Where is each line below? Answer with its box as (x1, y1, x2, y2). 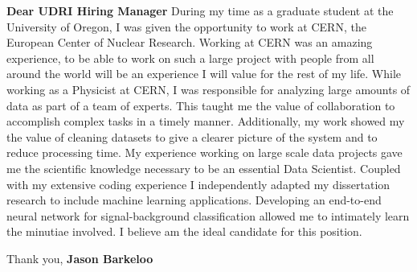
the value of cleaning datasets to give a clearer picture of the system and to (6, 128, 378, 145)
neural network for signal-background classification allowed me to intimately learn (6, 207, 410, 224)
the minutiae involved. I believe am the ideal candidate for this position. (6, 223, 362, 240)
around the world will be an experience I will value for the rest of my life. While (6, 65, 402, 82)
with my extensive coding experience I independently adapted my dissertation (6, 175, 390, 192)
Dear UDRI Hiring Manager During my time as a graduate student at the (6, 2, 394, 19)
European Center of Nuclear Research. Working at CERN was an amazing (6, 34, 373, 51)
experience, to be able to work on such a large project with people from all (6, 49, 374, 66)
